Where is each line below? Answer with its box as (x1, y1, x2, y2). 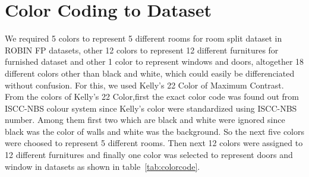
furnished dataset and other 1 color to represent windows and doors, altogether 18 (5, 55, 304, 68)
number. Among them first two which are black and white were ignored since (5, 113, 285, 126)
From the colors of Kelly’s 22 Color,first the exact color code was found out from (5, 90, 299, 103)
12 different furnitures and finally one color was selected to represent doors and (5, 148, 293, 161)
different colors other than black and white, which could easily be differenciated (5, 67, 295, 79)
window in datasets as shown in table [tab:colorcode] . (5, 160, 200, 172)
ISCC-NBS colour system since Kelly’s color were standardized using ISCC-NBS (5, 102, 297, 114)
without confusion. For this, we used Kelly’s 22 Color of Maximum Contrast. (5, 78, 284, 91)
